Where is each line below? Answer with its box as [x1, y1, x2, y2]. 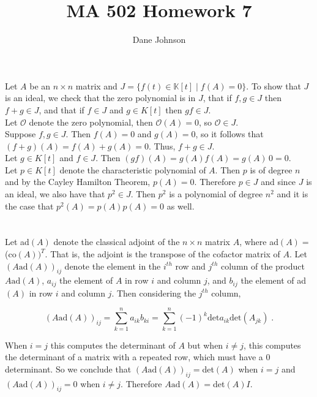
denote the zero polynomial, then [29, 115, 153, 128]
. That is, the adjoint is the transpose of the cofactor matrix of [45, 248, 280, 260]
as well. [166, 199, 195, 212]
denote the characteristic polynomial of [59, 163, 206, 176]
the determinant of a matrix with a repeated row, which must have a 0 [5, 350, 270, 363]
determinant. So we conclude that [5, 362, 132, 375]
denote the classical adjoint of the [53, 235, 180, 248]
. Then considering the [111, 286, 196, 299]
